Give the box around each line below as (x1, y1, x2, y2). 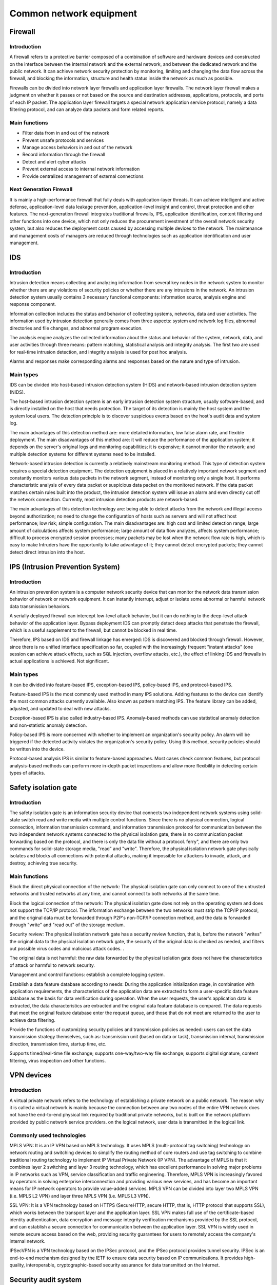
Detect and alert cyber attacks (22, 158, 87, 164)
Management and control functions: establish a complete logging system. (9, 971, 165, 978)
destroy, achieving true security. (9, 860, 78, 866)
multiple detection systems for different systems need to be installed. (9, 451, 156, 457)
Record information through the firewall (22, 152, 105, 158)
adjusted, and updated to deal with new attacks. (9, 705, 111, 711)
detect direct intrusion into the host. (9, 549, 85, 555)
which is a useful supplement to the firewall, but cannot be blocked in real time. (9, 627, 177, 633)
